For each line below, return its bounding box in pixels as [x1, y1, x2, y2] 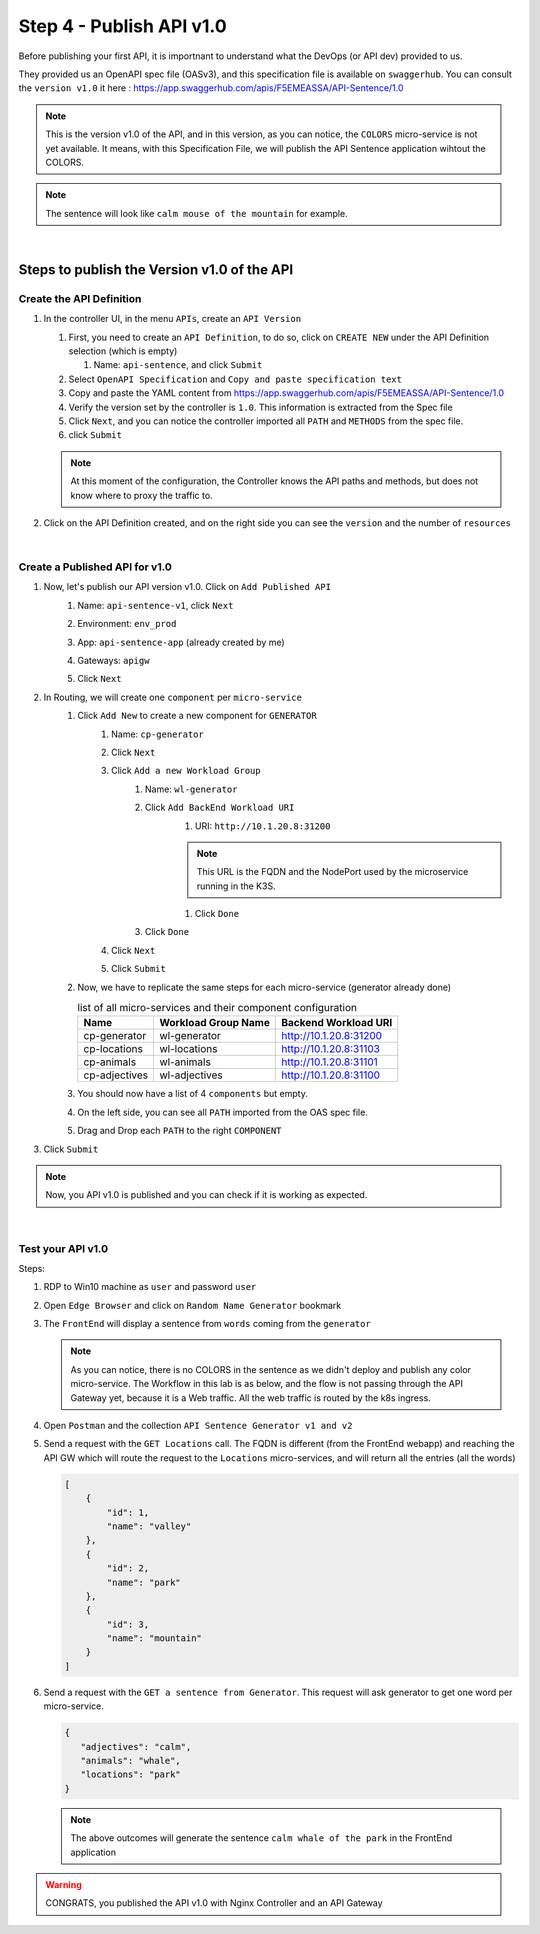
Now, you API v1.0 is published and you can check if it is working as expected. [45, 1189, 368, 1201]
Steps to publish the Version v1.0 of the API [18, 261, 294, 278]
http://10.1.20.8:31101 [281, 1055, 379, 1069]
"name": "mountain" [106, 1633, 202, 1644]
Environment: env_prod [77, 618, 177, 630]
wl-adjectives [159, 1068, 224, 1082]
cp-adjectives [83, 1068, 149, 1082]
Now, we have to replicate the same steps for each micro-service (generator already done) [77, 981, 452, 993]
